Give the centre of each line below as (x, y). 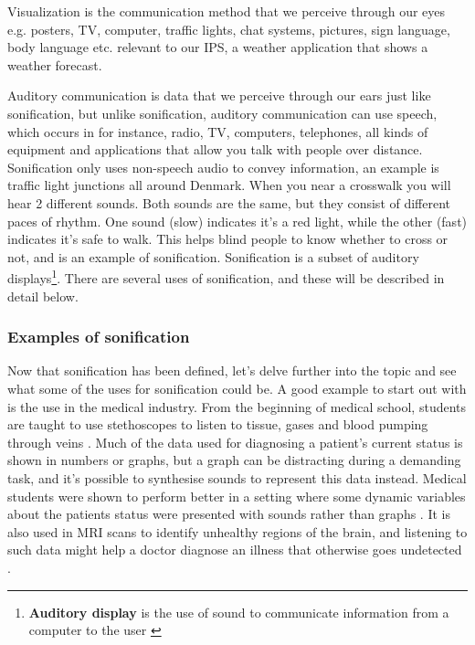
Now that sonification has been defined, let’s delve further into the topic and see (232, 370)
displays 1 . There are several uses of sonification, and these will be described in (226, 276)
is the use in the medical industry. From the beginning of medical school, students (237, 406)
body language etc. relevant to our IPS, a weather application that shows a (218, 47)
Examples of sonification (99, 337)
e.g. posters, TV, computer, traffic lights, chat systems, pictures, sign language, (229, 29)
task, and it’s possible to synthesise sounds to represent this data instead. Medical (237, 477)
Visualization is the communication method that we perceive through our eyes (227, 11)
